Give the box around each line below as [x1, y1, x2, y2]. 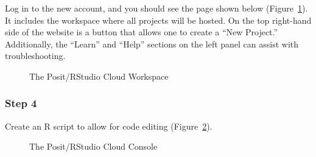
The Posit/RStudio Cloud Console [29, 140, 158, 153]
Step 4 [5, 96, 37, 111]
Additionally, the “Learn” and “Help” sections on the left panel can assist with [5, 37, 299, 50]
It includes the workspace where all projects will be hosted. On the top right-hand [5, 13, 312, 26]
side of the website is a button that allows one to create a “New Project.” [5, 26, 278, 38]
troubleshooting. [5, 49, 66, 62]
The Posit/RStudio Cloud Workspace [29, 69, 169, 82]
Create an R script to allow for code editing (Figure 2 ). [5, 119, 212, 132]
